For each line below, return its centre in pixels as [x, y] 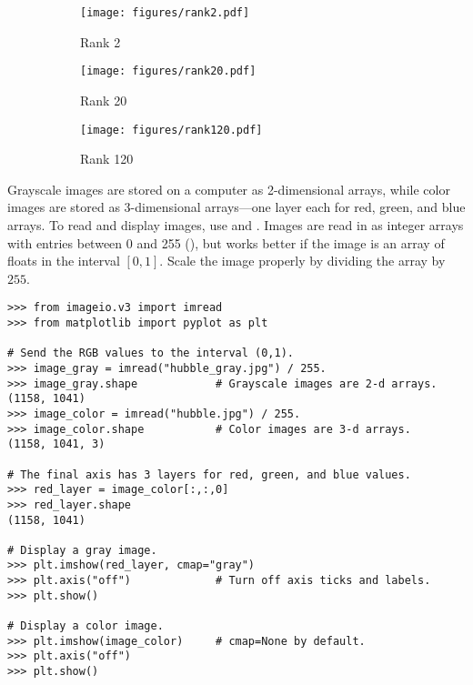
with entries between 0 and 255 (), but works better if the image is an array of [226, 242]
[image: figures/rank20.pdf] [168, 71]
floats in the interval [64, 261]
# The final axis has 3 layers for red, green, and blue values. [209, 474]
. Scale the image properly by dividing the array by [302, 261]
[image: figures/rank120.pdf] [171, 130]
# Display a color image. [86, 626]
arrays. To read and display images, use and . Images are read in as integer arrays [236, 224]
